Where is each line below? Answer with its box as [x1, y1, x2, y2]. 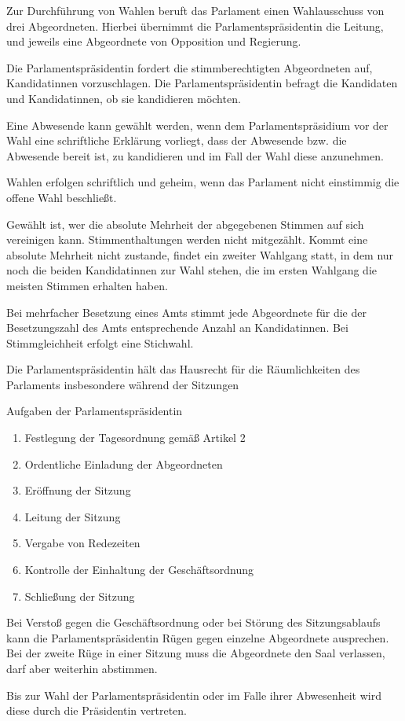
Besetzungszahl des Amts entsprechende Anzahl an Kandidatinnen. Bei [6, 319, 348, 336]
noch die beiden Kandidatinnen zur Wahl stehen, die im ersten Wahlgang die [6, 262, 378, 278]
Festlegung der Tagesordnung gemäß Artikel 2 [24, 429, 246, 446]
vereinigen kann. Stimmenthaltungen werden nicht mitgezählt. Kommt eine [6, 231, 368, 248]
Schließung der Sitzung [24, 587, 135, 604]
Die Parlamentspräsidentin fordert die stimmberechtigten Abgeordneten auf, [6, 59, 373, 75]
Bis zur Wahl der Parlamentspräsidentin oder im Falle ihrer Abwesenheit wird [6, 686, 382, 703]
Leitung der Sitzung [24, 508, 121, 524]
